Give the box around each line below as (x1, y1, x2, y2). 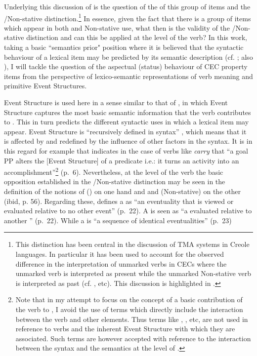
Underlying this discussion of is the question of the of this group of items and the (4, 1, 251, 11)
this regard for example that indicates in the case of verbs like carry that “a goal (4, 145, 248, 156)
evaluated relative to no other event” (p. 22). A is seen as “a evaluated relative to (4, 205, 252, 216)
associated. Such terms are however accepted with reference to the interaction (15, 333, 251, 343)
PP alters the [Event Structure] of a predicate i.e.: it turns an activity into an (4, 155, 239, 165)
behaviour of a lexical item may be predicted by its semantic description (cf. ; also (4, 51, 253, 62)
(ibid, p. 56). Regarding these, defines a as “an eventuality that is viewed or (4, 196, 234, 206)
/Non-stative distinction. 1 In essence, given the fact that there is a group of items (4, 11, 251, 23)
